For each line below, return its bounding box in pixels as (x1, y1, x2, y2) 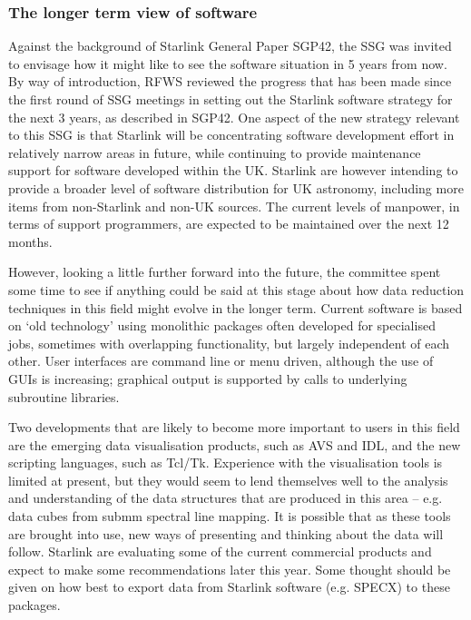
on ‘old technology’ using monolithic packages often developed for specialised (8, 316, 436, 335)
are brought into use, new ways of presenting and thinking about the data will (8, 524, 444, 543)
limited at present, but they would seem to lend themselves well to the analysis (8, 470, 448, 489)
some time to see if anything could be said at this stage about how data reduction (8, 280, 465, 299)
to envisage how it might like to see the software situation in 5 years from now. (8, 54, 447, 73)
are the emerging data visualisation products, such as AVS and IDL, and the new (8, 435, 461, 454)
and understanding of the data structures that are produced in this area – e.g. (8, 488, 443, 507)
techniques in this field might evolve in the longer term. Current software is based (8, 298, 463, 317)
